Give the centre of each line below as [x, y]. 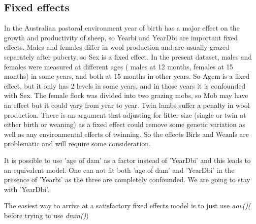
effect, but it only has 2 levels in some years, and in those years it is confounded [125, 85]
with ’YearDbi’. [27, 189]
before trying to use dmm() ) [46, 215]
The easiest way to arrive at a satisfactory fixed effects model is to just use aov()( [127, 206]
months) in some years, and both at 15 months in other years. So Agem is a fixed [127, 76]
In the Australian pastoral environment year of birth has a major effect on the [122, 28]
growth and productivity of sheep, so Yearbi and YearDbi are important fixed [121, 37]
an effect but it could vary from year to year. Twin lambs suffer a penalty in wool [127, 105]
